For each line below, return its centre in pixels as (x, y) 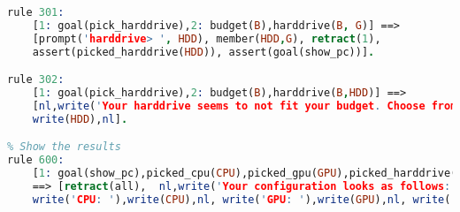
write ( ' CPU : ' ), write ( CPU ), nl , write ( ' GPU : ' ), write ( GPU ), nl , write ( (241, 199)
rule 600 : (36, 160)
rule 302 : (36, 80)
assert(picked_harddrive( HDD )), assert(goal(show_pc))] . (203, 52)
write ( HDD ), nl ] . (80, 119)
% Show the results (64, 147)
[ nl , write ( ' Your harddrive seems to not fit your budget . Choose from (245, 106)
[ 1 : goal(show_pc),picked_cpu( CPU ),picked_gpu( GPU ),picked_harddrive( (245, 174)
